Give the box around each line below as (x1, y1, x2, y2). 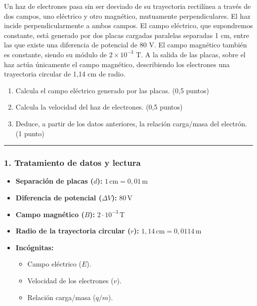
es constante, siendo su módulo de (4, 49, 107, 59)
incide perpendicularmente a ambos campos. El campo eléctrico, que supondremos (4, 20, 253, 31)
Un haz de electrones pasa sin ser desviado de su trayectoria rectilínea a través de (4, 1, 251, 11)
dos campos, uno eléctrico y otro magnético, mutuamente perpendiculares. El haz (4, 10, 251, 21)
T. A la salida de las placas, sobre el (136, 49, 246, 59)
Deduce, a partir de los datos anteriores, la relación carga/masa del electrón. (15, 118, 247, 128)
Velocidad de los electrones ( (27, 275, 114, 285)
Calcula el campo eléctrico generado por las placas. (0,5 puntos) (15, 85, 209, 95)
